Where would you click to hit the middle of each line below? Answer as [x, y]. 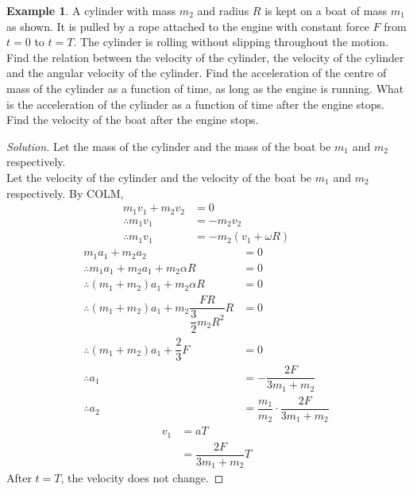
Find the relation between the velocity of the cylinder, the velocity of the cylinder [205, 57]
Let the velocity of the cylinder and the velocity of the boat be [159, 177]
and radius [223, 10]
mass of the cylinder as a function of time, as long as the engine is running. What [205, 88]
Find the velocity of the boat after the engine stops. [133, 120]
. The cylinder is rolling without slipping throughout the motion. [231, 42]
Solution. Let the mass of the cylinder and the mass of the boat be [169, 146]
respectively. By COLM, [65, 193]
